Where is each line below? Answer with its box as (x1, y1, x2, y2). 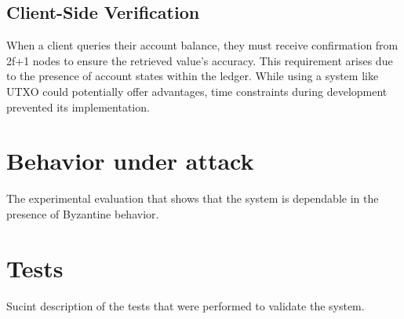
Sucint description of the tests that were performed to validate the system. (6, 297, 365, 313)
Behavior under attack (6, 145, 254, 177)
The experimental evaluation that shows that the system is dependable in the (6, 190, 379, 207)
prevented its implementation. (6, 98, 150, 115)
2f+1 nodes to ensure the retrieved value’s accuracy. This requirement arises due (6, 52, 393, 68)
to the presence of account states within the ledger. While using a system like (6, 68, 379, 84)
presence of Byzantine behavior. (6, 205, 159, 222)
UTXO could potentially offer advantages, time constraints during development (6, 82, 388, 99)
